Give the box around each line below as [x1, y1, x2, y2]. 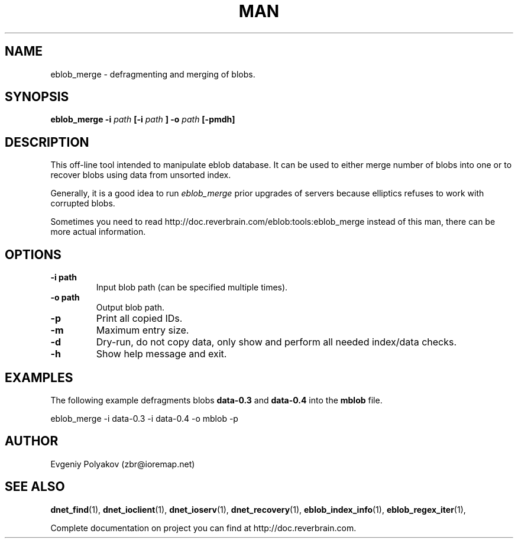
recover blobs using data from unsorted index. [50, 170, 231, 180]
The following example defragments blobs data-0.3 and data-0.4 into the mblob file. [50, 395, 383, 405]
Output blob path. [96, 302, 165, 313]
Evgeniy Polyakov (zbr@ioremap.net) [50, 458, 195, 469]
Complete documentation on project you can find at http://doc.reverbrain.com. [50, 522, 357, 533]
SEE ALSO [5, 479, 65, 494]
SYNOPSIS [5, 89, 69, 105]
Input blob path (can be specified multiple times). [96, 282, 288, 293]
